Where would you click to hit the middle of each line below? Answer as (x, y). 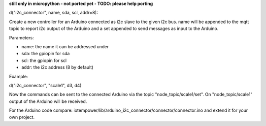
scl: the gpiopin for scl (44, 60)
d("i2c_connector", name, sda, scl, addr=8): (53, 13)
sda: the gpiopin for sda (46, 54)
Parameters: (21, 37)
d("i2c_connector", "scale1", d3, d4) (45, 85)
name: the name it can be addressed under (65, 46)
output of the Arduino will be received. (48, 101)
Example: (18, 76)
